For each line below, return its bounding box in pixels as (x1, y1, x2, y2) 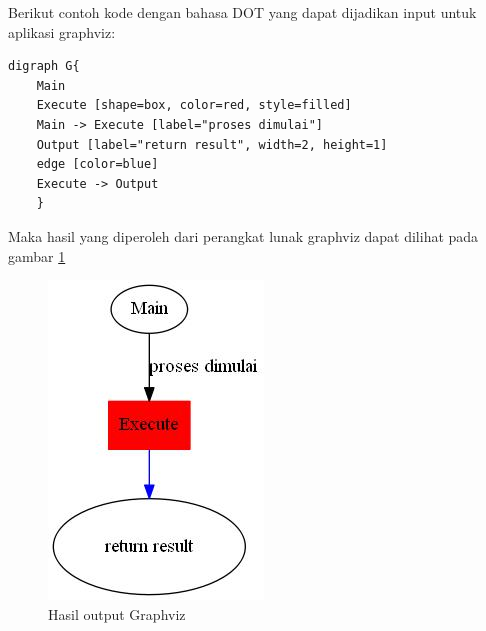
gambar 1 (8, 245, 66, 266)
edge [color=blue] (36, 157, 159, 172)
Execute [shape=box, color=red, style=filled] (36, 98, 352, 113)
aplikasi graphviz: (8, 21, 116, 42)
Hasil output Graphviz (48, 603, 186, 624)
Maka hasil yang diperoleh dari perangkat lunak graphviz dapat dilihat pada (8, 225, 479, 246)
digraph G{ (8, 59, 80, 74)
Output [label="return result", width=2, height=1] (36, 137, 388, 152)
